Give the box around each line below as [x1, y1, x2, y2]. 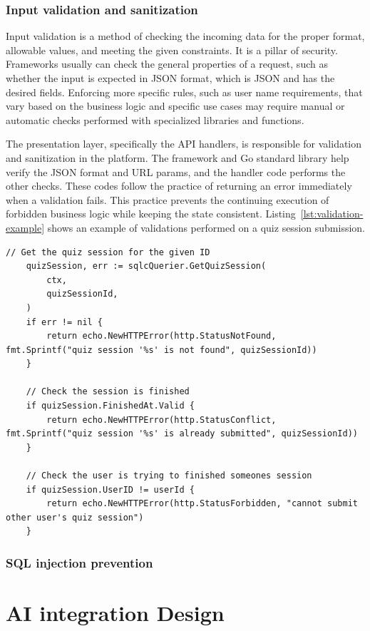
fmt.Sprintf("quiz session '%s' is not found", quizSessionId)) [6, 344, 317, 355]
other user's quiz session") [6, 512, 144, 523]
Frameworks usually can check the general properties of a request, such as [6, 56, 328, 71]
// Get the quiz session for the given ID [6, 247, 210, 257]
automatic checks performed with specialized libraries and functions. [6, 112, 304, 127]
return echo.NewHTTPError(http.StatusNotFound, [46, 331, 277, 342]
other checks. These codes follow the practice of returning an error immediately [6, 178, 352, 193]
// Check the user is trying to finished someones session [26, 471, 312, 481]
